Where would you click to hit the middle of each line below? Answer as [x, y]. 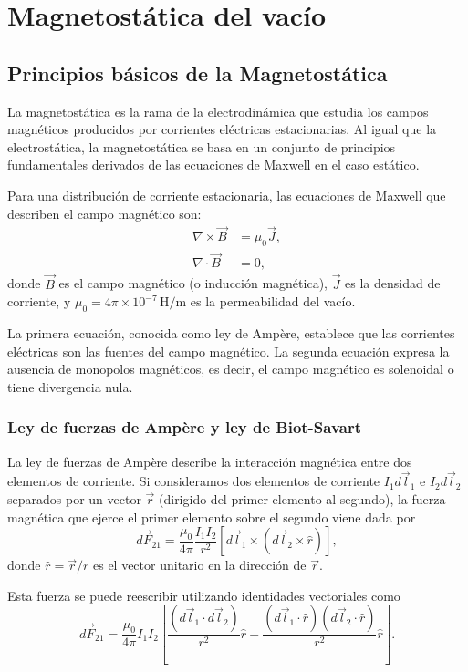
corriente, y [39, 301]
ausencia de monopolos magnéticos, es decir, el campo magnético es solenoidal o [231, 369]
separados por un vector [74, 499]
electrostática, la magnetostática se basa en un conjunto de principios [202, 146]
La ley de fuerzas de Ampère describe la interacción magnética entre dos [210, 461]
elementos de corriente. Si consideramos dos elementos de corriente [194, 481]
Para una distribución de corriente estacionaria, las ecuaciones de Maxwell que [227, 195]
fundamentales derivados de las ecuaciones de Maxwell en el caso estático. [213, 165]
